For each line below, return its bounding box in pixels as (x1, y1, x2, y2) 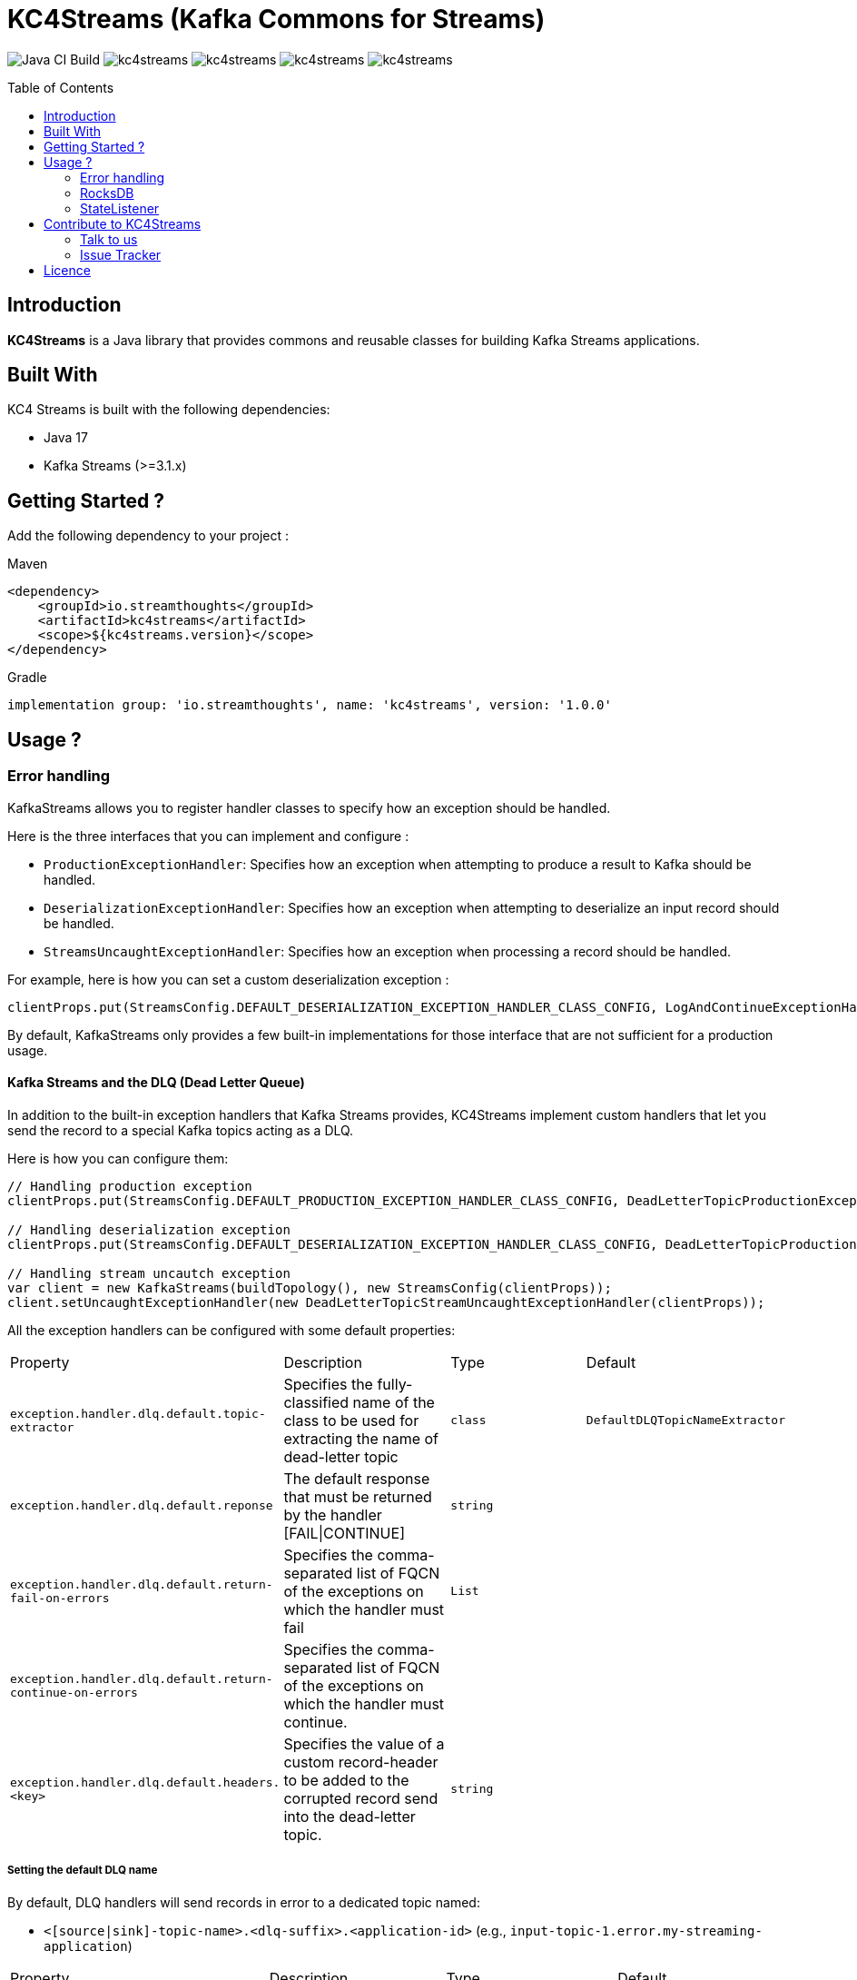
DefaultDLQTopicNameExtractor (586, 1413, 785, 1428)
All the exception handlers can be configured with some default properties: (7, 1322, 456, 1338)
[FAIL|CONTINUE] (283, 1523, 405, 1542)
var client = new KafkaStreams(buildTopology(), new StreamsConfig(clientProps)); (7, 1280, 612, 1295)
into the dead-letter (283, 1807, 416, 1826)
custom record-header (283, 1752, 438, 1771)
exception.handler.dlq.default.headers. (10, 1775, 281, 1789)
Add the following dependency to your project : (7, 528, 290, 544)
